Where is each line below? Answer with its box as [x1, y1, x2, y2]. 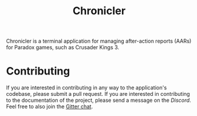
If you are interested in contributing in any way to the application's [6, 84, 167, 91]
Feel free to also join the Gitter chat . [6, 103, 93, 110]
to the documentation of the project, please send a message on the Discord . [6, 96, 192, 104]
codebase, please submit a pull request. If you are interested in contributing [6, 91, 191, 98]
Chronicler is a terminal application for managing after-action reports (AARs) [6, 37, 192, 45]
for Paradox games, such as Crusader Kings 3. [6, 44, 120, 51]
